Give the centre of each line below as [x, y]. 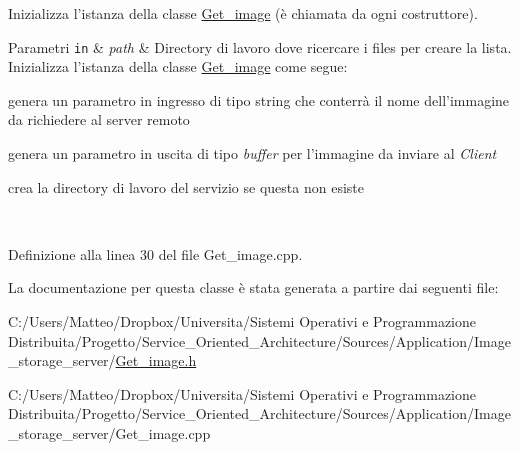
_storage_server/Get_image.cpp [109, 432]
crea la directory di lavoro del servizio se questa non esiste [186, 186]
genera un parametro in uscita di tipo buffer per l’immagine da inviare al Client [252, 153]
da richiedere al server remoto [99, 119]
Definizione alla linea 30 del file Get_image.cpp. [155, 253]
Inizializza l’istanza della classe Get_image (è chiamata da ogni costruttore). [243, 13]
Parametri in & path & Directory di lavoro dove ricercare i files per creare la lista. [260, 46]
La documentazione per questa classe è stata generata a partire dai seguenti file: [253, 287]
